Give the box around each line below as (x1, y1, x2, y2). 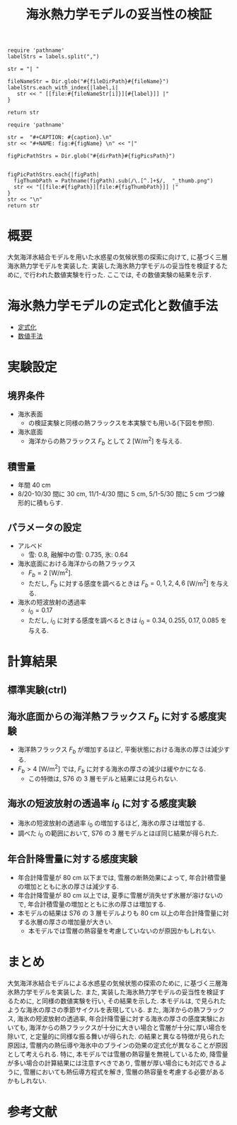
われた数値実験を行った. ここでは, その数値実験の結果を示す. (35, 270, 212, 279)
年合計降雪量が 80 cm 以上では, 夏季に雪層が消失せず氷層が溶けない (17, 891, 217, 899)
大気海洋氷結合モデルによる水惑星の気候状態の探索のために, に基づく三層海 (7, 979, 228, 987)
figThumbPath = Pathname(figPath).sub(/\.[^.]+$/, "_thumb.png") (13, 177, 214, 185)
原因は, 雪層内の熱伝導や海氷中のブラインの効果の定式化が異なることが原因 (7, 1041, 228, 1049)
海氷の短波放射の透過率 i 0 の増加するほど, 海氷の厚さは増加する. (17, 819, 205, 829)
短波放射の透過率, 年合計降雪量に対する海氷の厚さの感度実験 (35, 1014, 213, 1023)
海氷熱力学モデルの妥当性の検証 (25, 6, 212, 23)
